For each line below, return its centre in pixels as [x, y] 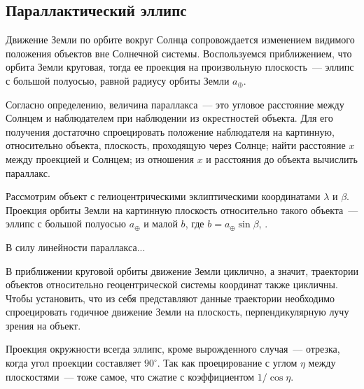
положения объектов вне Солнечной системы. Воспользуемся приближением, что [179, 53]
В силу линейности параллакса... [76, 247]
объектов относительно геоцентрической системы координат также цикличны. [172, 284]
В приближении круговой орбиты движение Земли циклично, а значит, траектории [182, 270]
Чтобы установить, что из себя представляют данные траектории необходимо [170, 298]
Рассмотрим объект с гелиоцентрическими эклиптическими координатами [163, 196]
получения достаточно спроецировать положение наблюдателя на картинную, [170, 131]
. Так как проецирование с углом [227, 363]
